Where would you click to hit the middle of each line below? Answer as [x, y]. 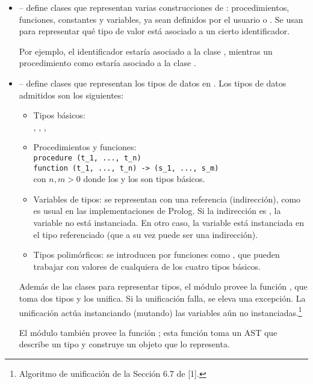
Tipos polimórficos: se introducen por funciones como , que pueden [156, 254]
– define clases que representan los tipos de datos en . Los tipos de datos [153, 83]
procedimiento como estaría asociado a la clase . [107, 63]
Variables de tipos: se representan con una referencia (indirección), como [167, 199]
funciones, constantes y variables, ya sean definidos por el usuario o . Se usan [161, 19]
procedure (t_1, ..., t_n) [87, 158]
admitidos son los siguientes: [71, 95]
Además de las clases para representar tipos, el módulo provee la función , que [163, 286]
